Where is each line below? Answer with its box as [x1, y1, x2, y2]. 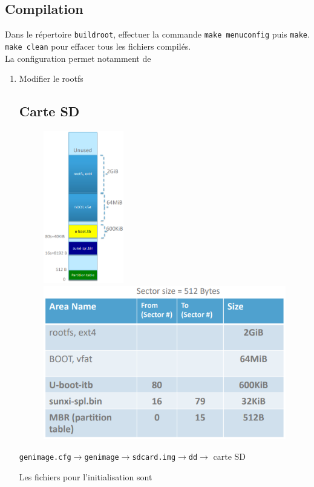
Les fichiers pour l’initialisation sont [19, 470, 152, 483]
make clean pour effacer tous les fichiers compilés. [5, 39, 191, 52]
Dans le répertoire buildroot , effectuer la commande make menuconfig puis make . [5, 28, 310, 41]
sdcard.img [132, 453, 176, 462]
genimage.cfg [19, 453, 71, 462]
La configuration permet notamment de [5, 51, 151, 64]
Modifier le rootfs [19, 72, 83, 85]
